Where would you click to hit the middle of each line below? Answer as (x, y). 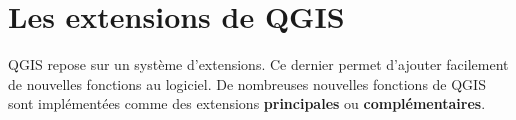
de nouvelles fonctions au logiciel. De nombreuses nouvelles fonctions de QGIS (247, 83)
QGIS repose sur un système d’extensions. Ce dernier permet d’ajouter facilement (258, 64)
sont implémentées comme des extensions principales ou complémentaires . (247, 103)
